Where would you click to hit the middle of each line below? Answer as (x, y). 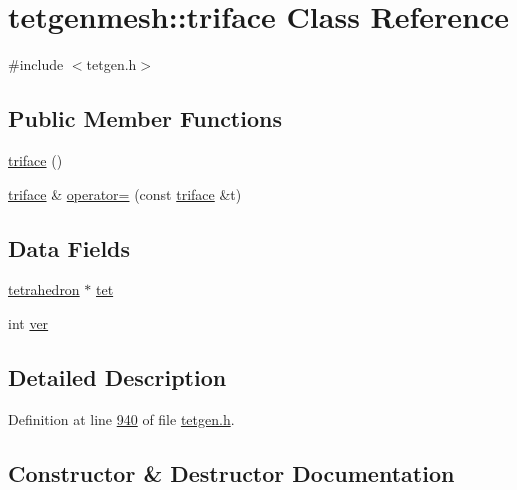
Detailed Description (117, 376)
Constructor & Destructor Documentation (231, 472)
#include (36, 64)
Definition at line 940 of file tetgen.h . (121, 418)
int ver (28, 322)
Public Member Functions (145, 118)
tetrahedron (44, 289)
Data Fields (69, 247)
